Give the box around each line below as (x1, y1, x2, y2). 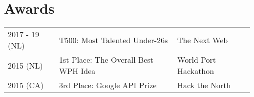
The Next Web (177, 34, 228, 46)
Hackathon (177, 65, 214, 77)
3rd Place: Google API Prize (59, 79, 157, 91)
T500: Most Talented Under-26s (59, 34, 168, 46)
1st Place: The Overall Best (59, 54, 153, 66)
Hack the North (177, 79, 231, 91)
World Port (177, 54, 216, 66)
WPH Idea (59, 65, 96, 77)
